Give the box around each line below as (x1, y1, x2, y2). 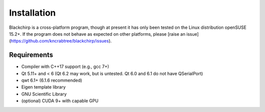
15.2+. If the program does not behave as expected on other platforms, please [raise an (9, 31, 186, 37)
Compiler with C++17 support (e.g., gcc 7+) (21, 64, 109, 69)
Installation (9, 7, 56, 18)
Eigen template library (21, 84, 66, 90)
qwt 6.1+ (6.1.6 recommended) (21, 77, 82, 83)
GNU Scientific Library (21, 91, 67, 97)
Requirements (9, 51, 53, 59)
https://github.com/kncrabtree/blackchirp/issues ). (10, 38, 112, 44)
